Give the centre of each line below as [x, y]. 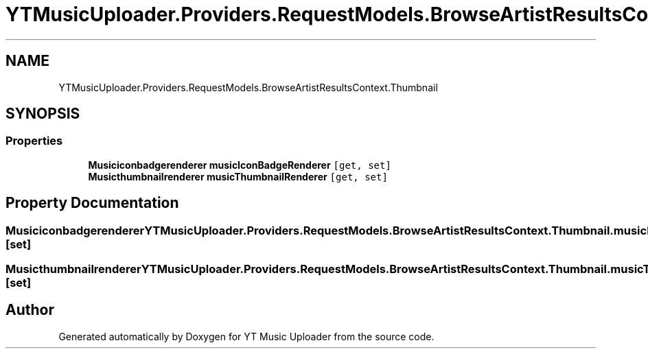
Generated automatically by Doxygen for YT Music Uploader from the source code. [246, 336]
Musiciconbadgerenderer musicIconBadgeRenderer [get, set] [240, 165]
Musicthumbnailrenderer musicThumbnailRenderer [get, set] [238, 176]
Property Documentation [92, 203]
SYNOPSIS [43, 114]
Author [30, 310]
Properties [34, 141]
